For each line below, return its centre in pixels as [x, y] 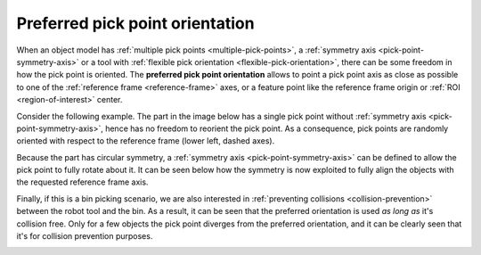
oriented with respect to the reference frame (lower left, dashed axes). [146, 141]
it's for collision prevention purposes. [85, 236]
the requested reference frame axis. [82, 182]
